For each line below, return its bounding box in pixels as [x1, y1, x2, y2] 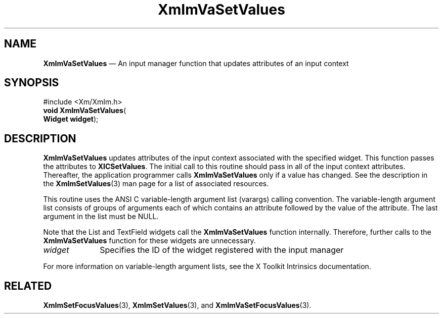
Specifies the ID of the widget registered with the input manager [100, 245, 344, 255]
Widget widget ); [43, 115, 99, 124]
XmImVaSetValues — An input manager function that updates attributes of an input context [43, 59, 349, 68]
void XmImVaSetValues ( [43, 106, 126, 115]
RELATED [4, 279, 52, 292]
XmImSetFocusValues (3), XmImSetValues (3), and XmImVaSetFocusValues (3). [43, 301, 312, 310]
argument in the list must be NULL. [43, 212, 159, 221]
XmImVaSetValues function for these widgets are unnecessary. [43, 236, 256, 245]
